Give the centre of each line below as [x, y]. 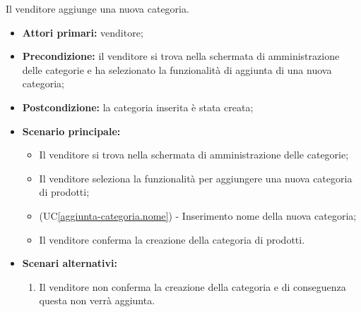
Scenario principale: [71, 131]
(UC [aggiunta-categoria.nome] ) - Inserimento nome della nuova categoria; [198, 215]
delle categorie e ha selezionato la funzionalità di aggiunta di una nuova [177, 69]
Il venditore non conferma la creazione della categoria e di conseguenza [193, 286]
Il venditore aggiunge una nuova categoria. [97, 8]
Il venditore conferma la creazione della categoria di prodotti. [172, 239]
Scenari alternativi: [70, 263]
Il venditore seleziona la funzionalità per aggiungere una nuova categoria [196, 178]
